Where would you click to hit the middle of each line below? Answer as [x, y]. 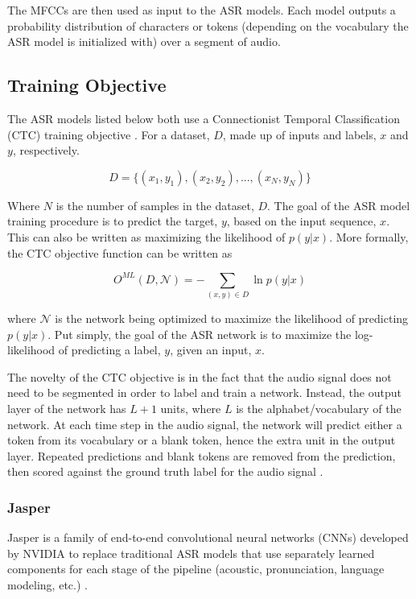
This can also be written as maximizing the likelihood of [146, 236]
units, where [191, 408]
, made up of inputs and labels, [299, 134]
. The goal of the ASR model [339, 205]
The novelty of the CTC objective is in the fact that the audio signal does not [200, 376]
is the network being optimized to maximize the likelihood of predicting [232, 318]
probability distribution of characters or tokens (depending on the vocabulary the [208, 25]
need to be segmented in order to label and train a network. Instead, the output [204, 392]
